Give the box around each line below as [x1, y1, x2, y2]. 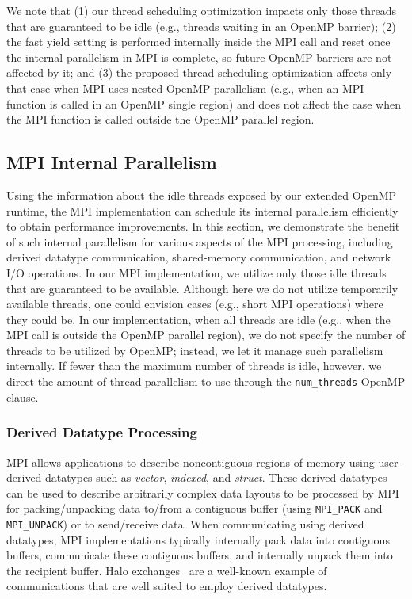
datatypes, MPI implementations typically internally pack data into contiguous [6, 531, 390, 547]
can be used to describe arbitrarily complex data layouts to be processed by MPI [6, 484, 399, 501]
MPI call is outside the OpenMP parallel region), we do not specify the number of [6, 326, 406, 343]
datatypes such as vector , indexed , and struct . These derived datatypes [45, 469, 387, 486]
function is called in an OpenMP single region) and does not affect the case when [6, 95, 401, 112]
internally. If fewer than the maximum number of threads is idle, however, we [6, 357, 382, 374]
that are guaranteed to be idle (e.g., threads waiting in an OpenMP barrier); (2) [6, 17, 396, 34]
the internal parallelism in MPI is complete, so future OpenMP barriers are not [6, 48, 392, 65]
